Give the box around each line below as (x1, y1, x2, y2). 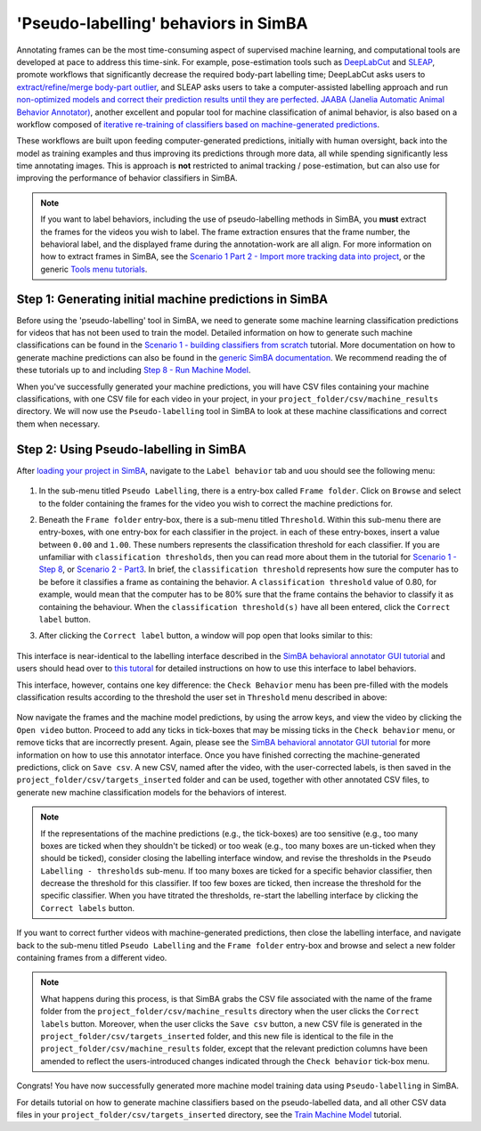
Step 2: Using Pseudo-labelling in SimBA (16, 442, 247, 457)
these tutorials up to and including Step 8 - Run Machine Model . (16, 365, 251, 376)
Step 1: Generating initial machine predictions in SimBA (16, 291, 329, 306)
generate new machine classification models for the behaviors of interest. (16, 786, 287, 797)
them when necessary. (16, 419, 101, 429)
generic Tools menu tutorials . (40, 264, 148, 274)
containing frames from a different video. (16, 953, 167, 964)
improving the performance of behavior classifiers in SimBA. (16, 173, 238, 183)
